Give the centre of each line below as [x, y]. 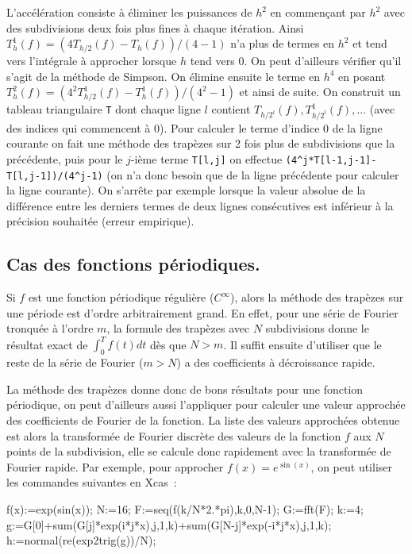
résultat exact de [47, 344]
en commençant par [318, 12]
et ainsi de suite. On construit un [320, 92]
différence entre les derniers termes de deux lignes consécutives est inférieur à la [200, 205]
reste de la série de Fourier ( [75, 362]
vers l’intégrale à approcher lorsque [92, 61]
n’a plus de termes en [283, 43]
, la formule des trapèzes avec [178, 328]
